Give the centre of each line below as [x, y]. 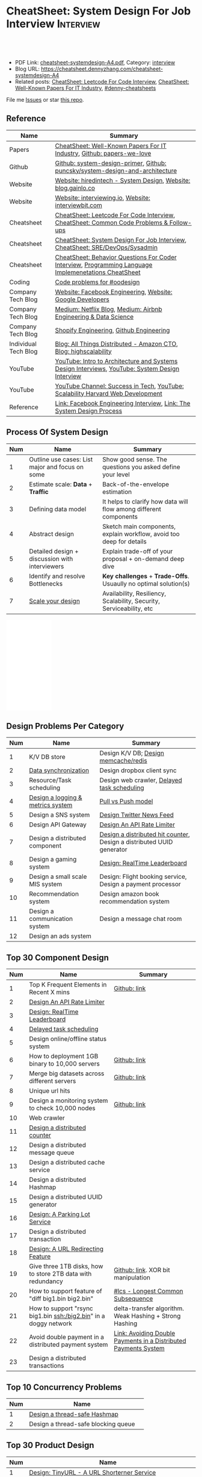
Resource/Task [50, 780]
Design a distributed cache [67, 1163]
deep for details [124, 542]
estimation [117, 492]
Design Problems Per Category [65, 726]
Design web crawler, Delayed [141, 780]
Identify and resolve [57, 576]
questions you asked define [141, 467]
